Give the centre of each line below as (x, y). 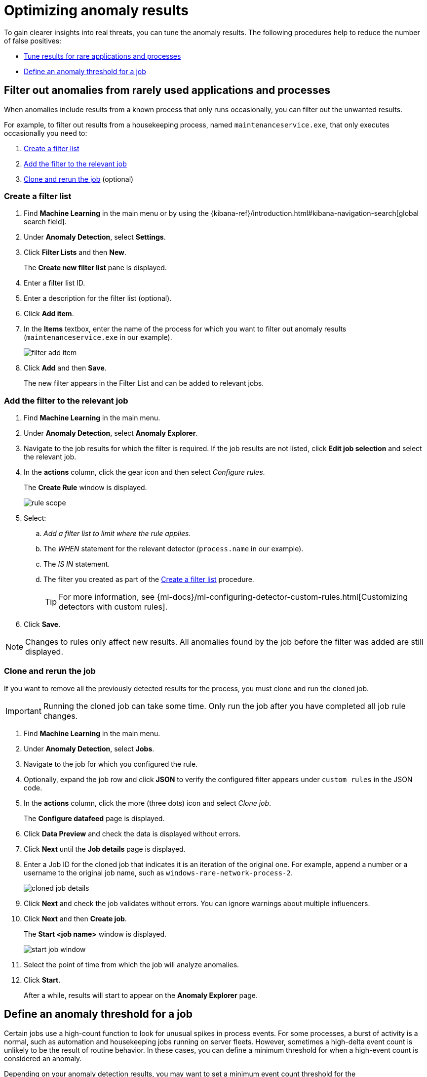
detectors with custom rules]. (113, 607)
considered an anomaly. (43, 1058)
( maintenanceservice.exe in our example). (98, 337)
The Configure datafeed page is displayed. (94, 818)
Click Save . (42, 624)
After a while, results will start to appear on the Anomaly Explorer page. (141, 995)
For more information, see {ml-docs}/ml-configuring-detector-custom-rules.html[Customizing (233, 597)
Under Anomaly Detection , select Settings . (95, 237)
